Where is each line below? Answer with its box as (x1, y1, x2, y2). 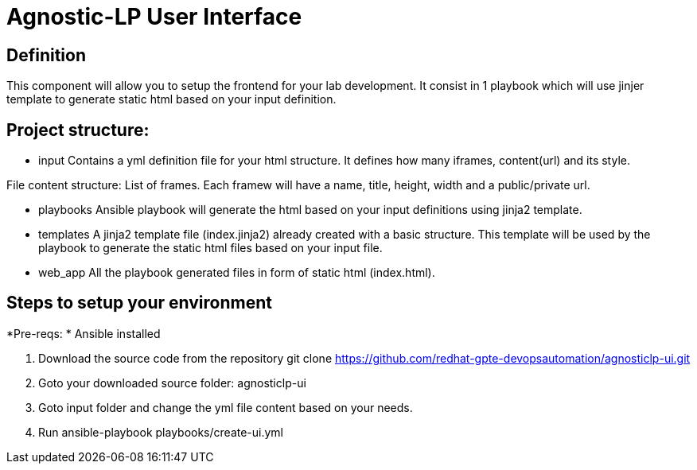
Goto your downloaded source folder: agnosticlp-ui (38, 375, 306, 390)
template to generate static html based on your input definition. (6, 92, 337, 107)
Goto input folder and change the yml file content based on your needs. (38, 400, 413, 414)
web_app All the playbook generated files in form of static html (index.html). (38, 266, 435, 280)
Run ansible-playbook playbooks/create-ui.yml (38, 425, 284, 439)
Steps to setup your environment (6, 293, 272, 313)
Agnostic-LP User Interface (6, 3, 302, 30)
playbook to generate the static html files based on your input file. (38, 241, 383, 255)
